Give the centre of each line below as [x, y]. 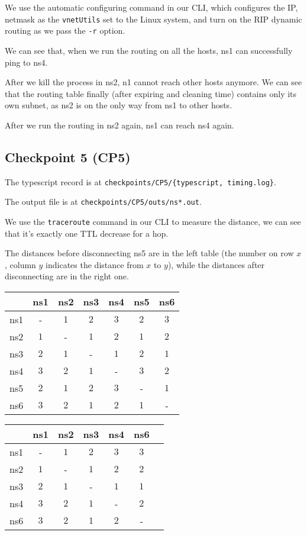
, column [20, 264]
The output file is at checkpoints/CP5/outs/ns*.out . [103, 202]
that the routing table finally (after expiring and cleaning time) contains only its [151, 93]
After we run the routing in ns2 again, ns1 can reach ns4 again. [119, 125]
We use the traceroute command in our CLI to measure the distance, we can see [153, 221]
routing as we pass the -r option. [65, 30]
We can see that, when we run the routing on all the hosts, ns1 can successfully [149, 50]
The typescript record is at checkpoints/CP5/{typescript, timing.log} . [140, 181]
